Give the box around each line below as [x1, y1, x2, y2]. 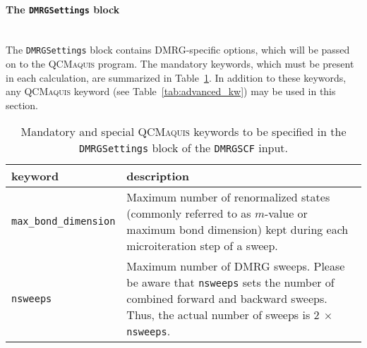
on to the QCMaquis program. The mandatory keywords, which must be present [6, 56, 354, 71]
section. [6, 97, 38, 112]
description [126, 168, 190, 185]
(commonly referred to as [126, 205, 251, 222]
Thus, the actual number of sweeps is [126, 306, 311, 323]
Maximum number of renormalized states [126, 189, 330, 206]
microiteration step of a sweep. [126, 237, 278, 254]
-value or [264, 205, 308, 222]
